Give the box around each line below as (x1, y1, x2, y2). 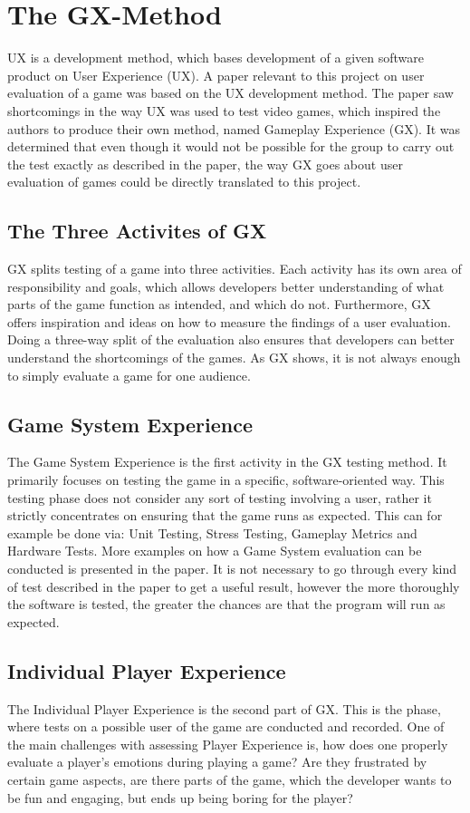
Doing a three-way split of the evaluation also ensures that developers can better (7, 330, 455, 349)
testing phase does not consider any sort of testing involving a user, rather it (7, 488, 432, 507)
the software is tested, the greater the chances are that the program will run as (7, 595, 446, 614)
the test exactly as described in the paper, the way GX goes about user (7, 154, 403, 173)
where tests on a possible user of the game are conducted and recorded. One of (7, 717, 445, 736)
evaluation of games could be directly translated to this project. (7, 172, 361, 191)
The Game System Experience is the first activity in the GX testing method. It (7, 452, 447, 471)
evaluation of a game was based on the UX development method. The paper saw (7, 83, 454, 102)
